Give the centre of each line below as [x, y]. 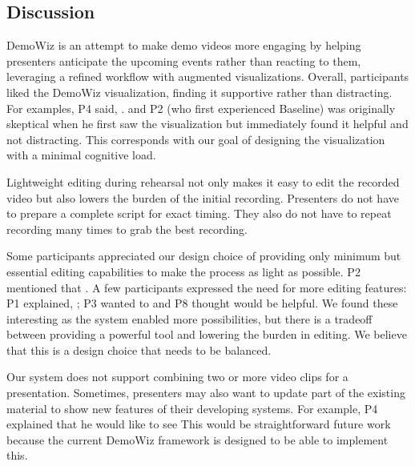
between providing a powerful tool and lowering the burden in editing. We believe [207, 334]
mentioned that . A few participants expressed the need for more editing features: [207, 287]
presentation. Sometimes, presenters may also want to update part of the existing [206, 393]
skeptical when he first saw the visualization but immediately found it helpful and [207, 124]
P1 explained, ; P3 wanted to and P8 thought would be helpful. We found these [202, 303]
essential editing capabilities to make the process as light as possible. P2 [183, 271]
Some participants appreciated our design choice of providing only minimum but [204, 256]
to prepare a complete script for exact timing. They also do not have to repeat [199, 213]
